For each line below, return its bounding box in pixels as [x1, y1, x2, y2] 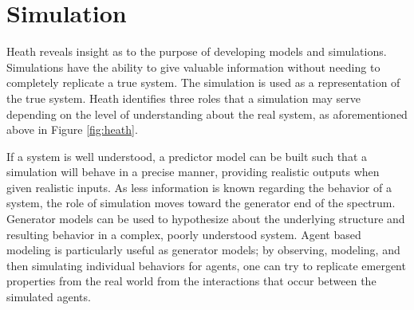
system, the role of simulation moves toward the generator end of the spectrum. [6, 194, 396, 211]
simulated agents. [6, 288, 91, 305]
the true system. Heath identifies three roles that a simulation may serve [6, 89, 361, 106]
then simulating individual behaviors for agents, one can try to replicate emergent [6, 257, 406, 273]
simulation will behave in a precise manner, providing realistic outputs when [6, 163, 380, 180]
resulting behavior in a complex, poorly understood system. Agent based [6, 226, 361, 242]
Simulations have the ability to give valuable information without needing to [6, 58, 380, 75]
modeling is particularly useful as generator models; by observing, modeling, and [6, 241, 400, 258]
